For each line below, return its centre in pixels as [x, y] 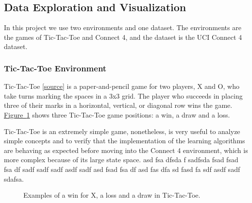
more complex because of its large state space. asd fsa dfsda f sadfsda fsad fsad [121, 160]
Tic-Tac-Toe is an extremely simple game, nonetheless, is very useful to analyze [122, 131]
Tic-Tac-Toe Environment [55, 68]
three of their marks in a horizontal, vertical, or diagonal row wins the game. [118, 105]
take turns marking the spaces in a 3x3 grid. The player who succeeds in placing [123, 95]
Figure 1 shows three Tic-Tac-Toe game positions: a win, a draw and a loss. [117, 114]
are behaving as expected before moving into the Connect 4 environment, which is [126, 150]
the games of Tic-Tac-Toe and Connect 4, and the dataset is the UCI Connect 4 [123, 37]
